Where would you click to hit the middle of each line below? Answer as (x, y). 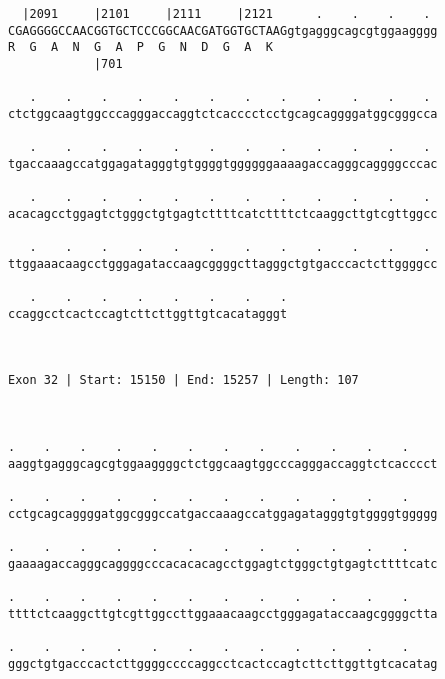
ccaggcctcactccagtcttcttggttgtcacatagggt (148, 313)
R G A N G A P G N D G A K (140, 47)
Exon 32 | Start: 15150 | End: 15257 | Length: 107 (183, 380)
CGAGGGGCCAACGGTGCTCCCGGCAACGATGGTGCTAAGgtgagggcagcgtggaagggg (223, 30)
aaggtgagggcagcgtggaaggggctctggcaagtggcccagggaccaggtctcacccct (223, 463)
